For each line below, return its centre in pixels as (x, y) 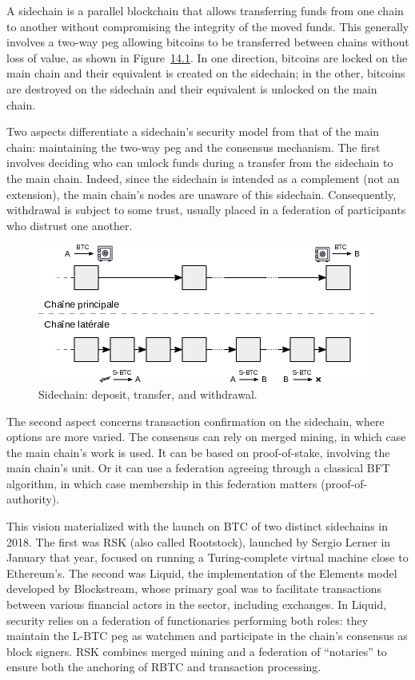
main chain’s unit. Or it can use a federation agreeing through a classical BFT (198, 468)
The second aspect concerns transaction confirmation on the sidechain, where (196, 421)
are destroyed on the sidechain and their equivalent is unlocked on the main (192, 88)
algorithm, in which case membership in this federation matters (162, 483)
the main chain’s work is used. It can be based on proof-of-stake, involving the (198, 452)
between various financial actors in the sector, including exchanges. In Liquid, (197, 604)
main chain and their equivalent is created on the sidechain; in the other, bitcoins (206, 73)
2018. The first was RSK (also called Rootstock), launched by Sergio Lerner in (199, 541)
